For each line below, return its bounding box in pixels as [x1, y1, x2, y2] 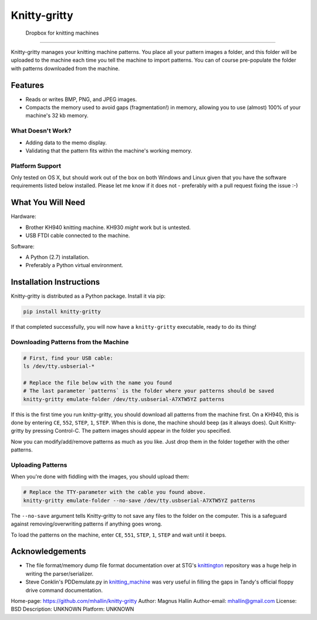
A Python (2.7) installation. [25, 253, 90, 261]
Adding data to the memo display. [25, 139, 107, 146]
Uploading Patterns [11, 461, 68, 469]
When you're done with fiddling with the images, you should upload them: [11, 473, 190, 480]
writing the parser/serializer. [25, 570, 94, 577]
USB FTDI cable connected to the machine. [25, 232, 130, 239]
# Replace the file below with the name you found [23, 379, 173, 386]
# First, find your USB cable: [23, 355, 114, 361]
